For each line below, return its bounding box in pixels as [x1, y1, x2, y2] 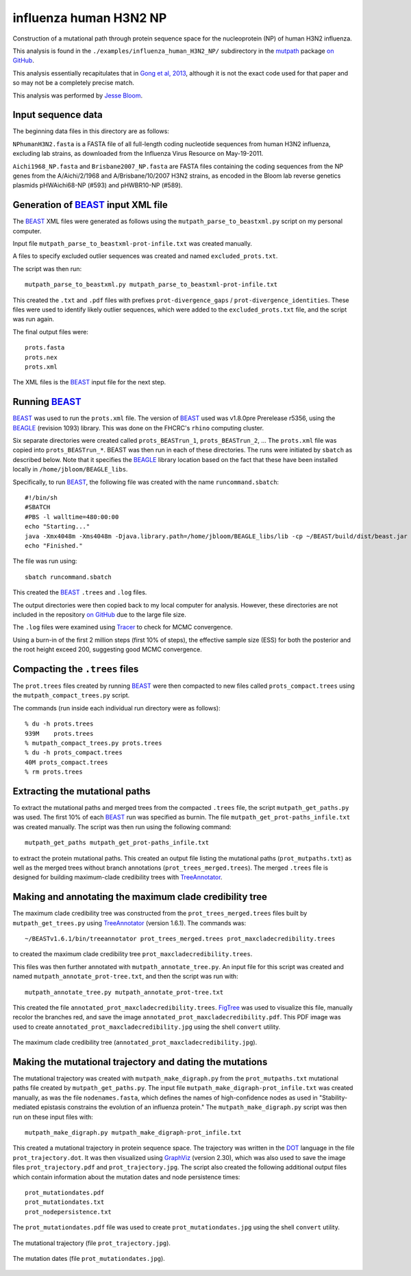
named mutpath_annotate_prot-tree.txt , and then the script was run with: [12, 972, 239, 981]
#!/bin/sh [25, 494, 58, 501]
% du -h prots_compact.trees [25, 749, 123, 756]
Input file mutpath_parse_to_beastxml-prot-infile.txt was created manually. [12, 240, 253, 248]
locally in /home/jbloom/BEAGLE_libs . [12, 465, 128, 474]
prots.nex [25, 353, 58, 361]
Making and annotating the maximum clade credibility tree [12, 891, 267, 903]
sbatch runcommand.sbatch [25, 573, 112, 581]
